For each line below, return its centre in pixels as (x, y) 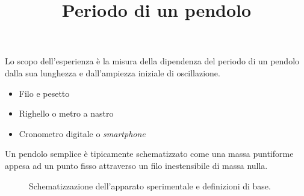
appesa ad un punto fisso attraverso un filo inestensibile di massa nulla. (136, 165)
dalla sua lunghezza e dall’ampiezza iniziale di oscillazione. (113, 72)
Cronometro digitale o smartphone (82, 133)
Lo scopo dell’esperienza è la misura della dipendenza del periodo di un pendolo (152, 61)
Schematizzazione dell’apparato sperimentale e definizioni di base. (150, 185)
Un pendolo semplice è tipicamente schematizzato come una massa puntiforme (149, 154)
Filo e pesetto (44, 93)
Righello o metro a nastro (66, 113)
